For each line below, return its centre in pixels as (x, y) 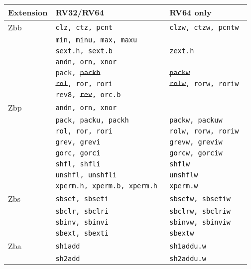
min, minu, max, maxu (96, 40)
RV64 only (190, 12)
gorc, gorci (78, 153)
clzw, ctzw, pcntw (204, 27)
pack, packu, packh (92, 120)
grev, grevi (78, 142)
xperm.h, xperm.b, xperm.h (107, 186)
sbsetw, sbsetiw (200, 199)
